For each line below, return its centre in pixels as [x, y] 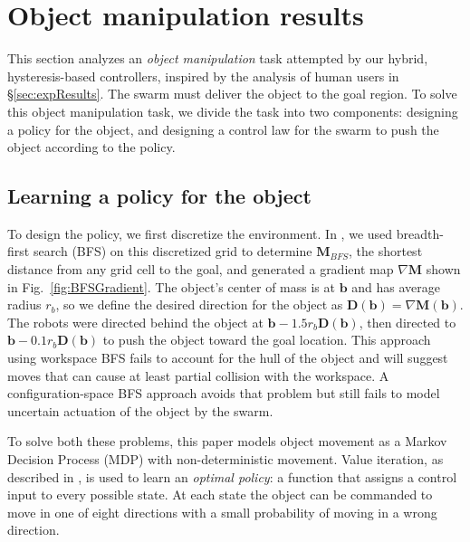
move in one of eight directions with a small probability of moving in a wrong [222, 512]
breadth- [420, 233]
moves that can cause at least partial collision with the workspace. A [198, 375]
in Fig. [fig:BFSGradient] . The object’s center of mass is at [171, 286]
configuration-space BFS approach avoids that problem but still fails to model [224, 393]
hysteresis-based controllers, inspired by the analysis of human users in [203, 76]
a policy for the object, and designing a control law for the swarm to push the [223, 129]
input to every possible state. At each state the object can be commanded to [220, 494]
